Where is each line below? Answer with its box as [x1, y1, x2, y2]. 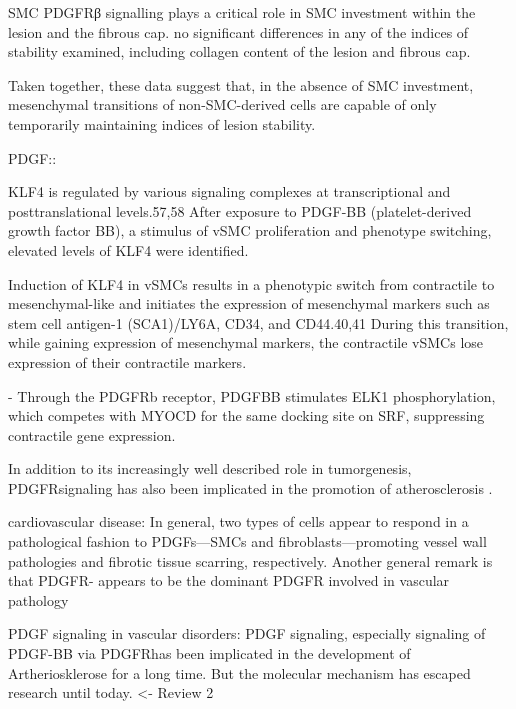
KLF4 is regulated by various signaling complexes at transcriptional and [8, 181, 451, 202]
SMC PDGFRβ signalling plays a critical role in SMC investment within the [8, 2, 476, 22]
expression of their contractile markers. [8, 351, 247, 372]
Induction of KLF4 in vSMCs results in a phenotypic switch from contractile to [8, 273, 495, 294]
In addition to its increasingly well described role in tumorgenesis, [8, 458, 412, 479]
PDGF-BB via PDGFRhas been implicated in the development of [8, 643, 411, 664]
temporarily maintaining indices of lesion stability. [8, 113, 316, 134]
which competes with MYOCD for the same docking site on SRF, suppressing [8, 405, 485, 426]
